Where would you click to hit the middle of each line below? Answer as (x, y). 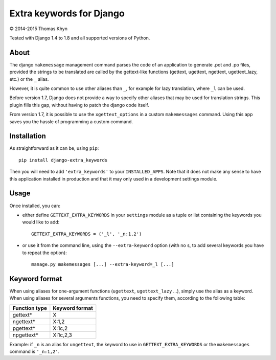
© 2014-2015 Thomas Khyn (38, 29)
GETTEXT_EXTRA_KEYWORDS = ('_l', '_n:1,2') (87, 234)
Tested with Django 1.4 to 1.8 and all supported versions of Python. (80, 38)
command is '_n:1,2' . (34, 351)
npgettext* (25, 335)
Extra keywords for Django (67, 13)
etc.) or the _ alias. (29, 79)
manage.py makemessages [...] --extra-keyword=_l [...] (103, 264)
